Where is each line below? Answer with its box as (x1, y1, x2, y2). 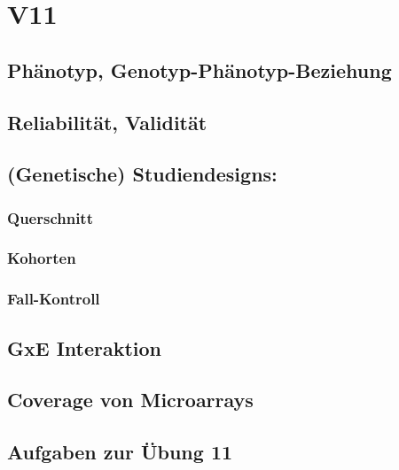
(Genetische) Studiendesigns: (7, 160, 278, 188)
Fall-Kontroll (7, 288, 100, 310)
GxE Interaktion (7, 334, 162, 361)
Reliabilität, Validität (7, 108, 207, 135)
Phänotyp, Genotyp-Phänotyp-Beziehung (7, 56, 392, 83)
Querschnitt (7, 206, 93, 228)
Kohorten (7, 247, 76, 269)
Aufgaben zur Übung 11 (7, 438, 233, 466)
